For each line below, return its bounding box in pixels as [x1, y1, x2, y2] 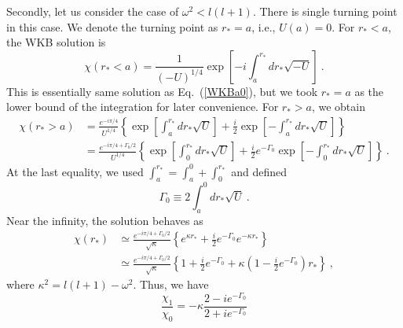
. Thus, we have [133, 276, 209, 293]
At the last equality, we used [6, 163, 144, 179]
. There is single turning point [252, 3, 398, 19]
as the [354, 83, 384, 99]
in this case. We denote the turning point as [6, 18, 218, 35]
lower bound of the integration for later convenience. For [6, 98, 279, 115]
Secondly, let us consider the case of [6, 3, 179, 19]
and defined [231, 163, 288, 179]
